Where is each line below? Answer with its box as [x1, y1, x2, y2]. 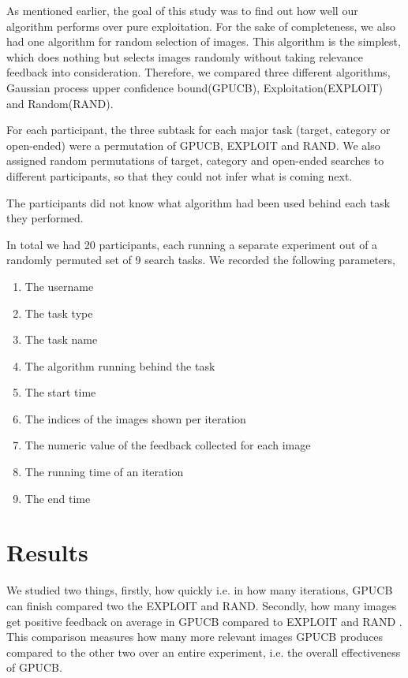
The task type [24, 304, 93, 321]
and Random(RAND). [6, 95, 114, 111]
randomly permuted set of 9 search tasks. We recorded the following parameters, [6, 251, 395, 268]
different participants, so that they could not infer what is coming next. [6, 167, 353, 184]
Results [6, 536, 88, 568]
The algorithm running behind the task [24, 357, 215, 374]
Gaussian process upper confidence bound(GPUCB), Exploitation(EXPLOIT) [6, 79, 384, 95]
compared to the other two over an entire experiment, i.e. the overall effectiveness [6, 643, 401, 660]
